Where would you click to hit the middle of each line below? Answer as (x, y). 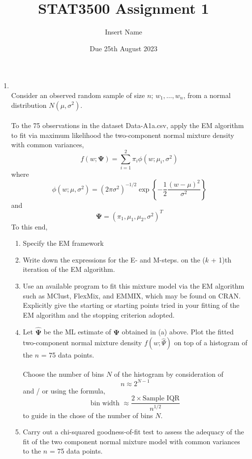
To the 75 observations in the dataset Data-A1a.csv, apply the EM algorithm (127, 125)
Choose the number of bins (63, 374)
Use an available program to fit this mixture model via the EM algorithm (134, 286)
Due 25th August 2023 (124, 48)
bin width (105, 403)
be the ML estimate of (77, 332)
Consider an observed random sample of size (78, 95)
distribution (29, 105)
